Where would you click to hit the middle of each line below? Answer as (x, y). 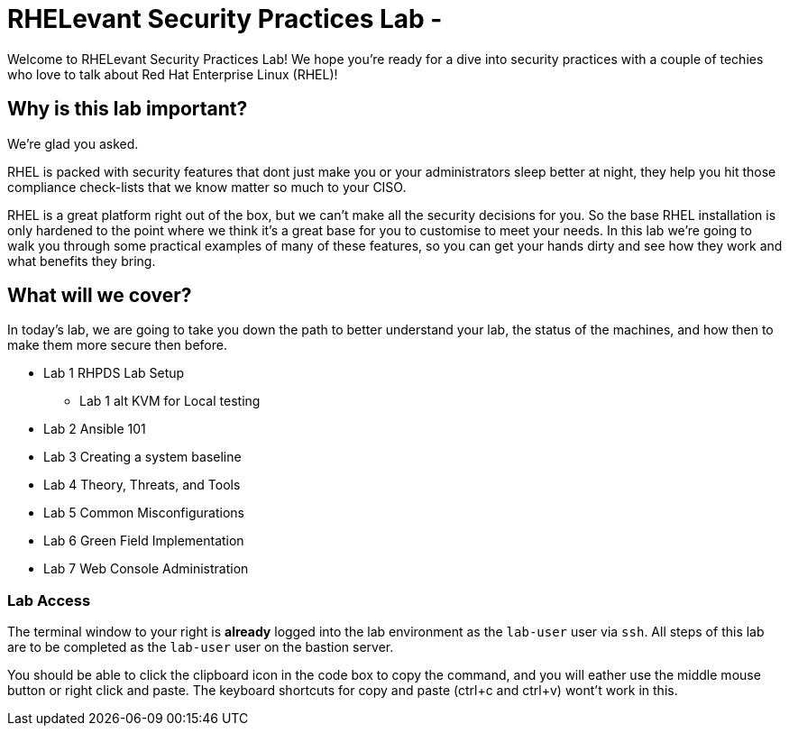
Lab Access (49, 600)
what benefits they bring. (82, 261)
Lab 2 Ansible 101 (95, 429)
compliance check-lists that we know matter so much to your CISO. (207, 187)
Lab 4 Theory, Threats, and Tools (142, 485)
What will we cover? (100, 296)
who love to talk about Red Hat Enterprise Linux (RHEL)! (173, 74)
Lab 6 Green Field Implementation (144, 541)
